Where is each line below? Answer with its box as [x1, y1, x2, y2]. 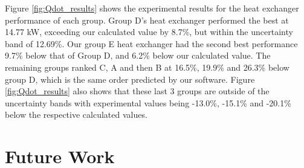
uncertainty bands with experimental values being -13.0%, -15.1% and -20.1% [5, 96, 291, 109]
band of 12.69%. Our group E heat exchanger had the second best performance [5, 37, 298, 50]
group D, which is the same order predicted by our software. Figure [5, 73, 255, 85]
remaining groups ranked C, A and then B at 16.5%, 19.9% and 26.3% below [5, 60, 289, 73]
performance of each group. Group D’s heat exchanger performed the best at [5, 13, 289, 26]
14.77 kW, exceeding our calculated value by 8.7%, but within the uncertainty [5, 25, 293, 38]
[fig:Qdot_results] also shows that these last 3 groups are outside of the [5, 85, 270, 97]
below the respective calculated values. [5, 108, 147, 121]
